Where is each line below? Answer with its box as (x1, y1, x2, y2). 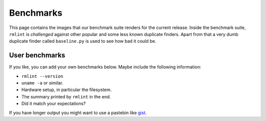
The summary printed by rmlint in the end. (21, 93, 111, 99)
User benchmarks (9, 51, 66, 60)
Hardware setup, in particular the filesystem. (21, 87, 112, 93)
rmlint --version (21, 73, 64, 79)
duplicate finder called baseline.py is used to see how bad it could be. (9, 38, 157, 44)
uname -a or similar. (21, 80, 64, 86)
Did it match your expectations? (21, 101, 86, 107)
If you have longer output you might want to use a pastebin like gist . (9, 110, 147, 116)
